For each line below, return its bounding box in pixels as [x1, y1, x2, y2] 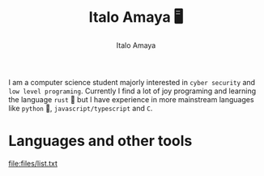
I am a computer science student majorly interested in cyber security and [8, 77, 256, 87]
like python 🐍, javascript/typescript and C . [8, 103, 153, 113]
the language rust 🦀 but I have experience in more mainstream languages [8, 94, 254, 104]
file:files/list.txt [8, 158, 58, 168]
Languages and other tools [8, 132, 193, 150]
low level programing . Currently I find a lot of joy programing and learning [8, 86, 257, 96]
